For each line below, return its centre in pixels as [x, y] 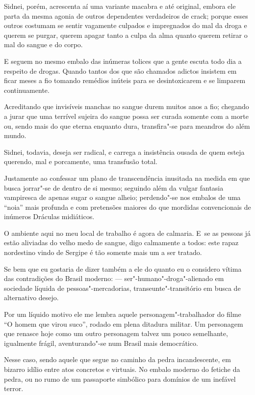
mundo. [15, 135]
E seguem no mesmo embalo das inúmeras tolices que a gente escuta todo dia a [123, 61]
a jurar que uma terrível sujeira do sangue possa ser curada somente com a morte [126, 116]
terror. [14, 388]
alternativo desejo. [31, 297]
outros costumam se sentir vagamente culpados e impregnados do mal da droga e [126, 25]
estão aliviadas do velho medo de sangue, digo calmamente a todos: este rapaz [121, 242]
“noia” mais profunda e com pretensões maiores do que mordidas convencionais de [127, 207]
